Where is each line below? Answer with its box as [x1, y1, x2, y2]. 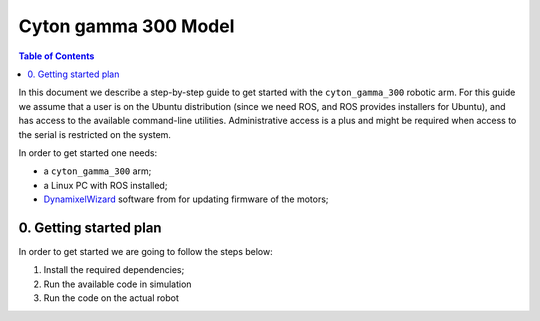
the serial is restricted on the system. [18, 128, 172, 140]
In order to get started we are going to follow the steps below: [18, 245, 274, 257]
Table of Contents [18, 50, 95, 62]
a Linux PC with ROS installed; [43, 179, 168, 191]
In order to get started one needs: [18, 146, 158, 159]
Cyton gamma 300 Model [18, 15, 235, 37]
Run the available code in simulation [43, 278, 192, 290]
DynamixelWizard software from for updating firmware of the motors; [43, 193, 329, 205]
